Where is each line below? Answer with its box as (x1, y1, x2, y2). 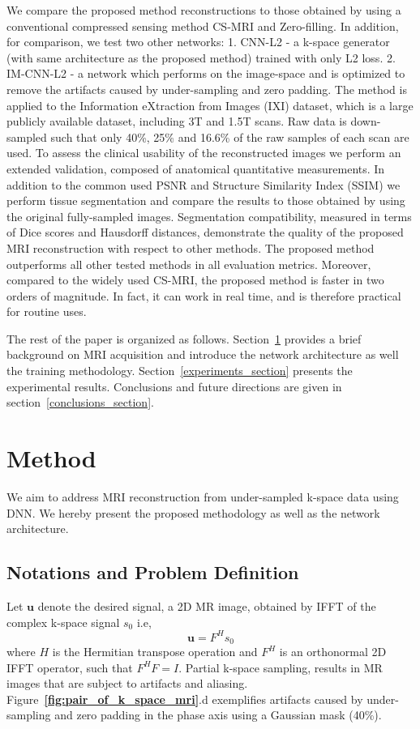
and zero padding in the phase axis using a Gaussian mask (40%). (54, 706, 382, 723)
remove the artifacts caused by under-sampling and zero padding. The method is (6, 80, 407, 97)
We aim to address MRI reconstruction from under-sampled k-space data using (6, 488, 399, 505)
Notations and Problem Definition (6, 560, 299, 585)
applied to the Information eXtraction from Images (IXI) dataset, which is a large (6, 96, 414, 113)
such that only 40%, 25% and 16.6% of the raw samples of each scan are (50, 128, 409, 145)
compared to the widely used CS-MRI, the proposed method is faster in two (6, 271, 384, 288)
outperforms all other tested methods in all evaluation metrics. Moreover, (6, 255, 371, 272)
